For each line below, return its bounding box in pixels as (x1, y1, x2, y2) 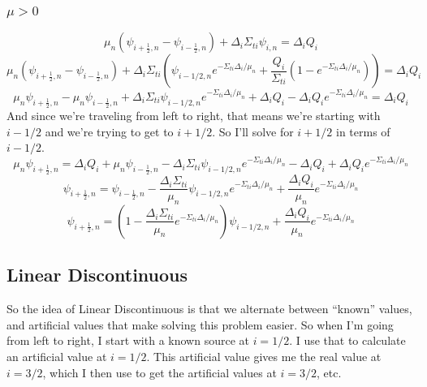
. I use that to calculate (289, 332, 406, 349)
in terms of (335, 123, 390, 140)
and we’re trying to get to (45, 123, 174, 140)
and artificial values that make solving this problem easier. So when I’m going (6, 316, 394, 333)
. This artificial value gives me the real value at (146, 347, 382, 364)
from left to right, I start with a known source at (6, 332, 249, 349)
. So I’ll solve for (212, 123, 294, 140)
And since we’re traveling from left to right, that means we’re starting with (6, 106, 381, 123)
